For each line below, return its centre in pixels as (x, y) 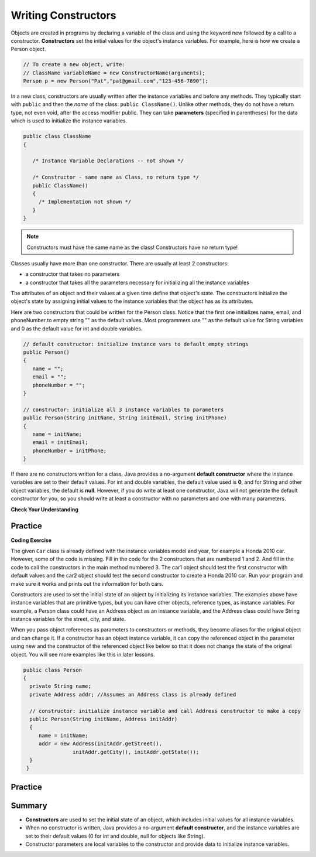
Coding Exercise (31, 540)
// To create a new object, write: (74, 65)
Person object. (28, 49)
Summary (29, 805)
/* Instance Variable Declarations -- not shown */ (108, 161)
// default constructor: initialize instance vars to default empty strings (136, 344)
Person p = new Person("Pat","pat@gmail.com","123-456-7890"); (116, 81)
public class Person (52, 670)
